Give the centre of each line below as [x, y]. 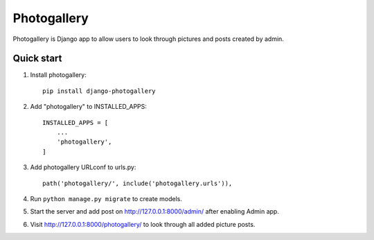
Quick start [37, 59]
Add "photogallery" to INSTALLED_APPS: [88, 107]
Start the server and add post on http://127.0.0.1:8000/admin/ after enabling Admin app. [155, 212]
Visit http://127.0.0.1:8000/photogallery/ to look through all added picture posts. [143, 224]
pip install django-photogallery [99, 91]
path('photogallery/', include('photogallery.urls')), [137, 183]
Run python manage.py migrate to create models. [106, 198]
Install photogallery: [58, 75]
